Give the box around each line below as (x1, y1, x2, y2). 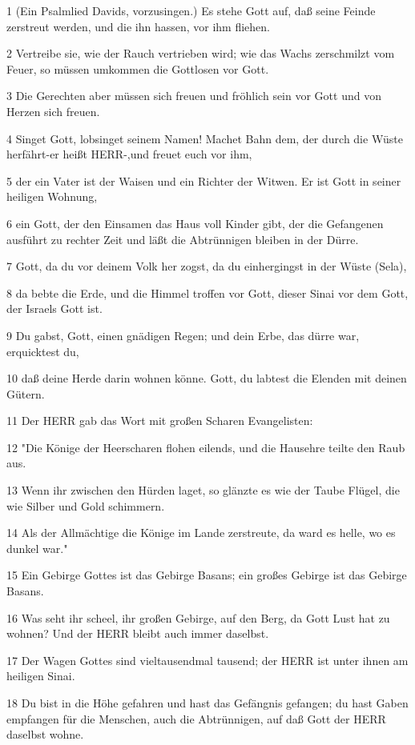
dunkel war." (6, 539, 68, 556)
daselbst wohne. (6, 726, 84, 743)
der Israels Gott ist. (6, 300, 103, 317)
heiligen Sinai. (6, 667, 75, 684)
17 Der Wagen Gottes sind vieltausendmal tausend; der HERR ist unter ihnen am (6, 651, 409, 668)
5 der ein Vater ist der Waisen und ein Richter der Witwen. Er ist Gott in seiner (6, 172, 401, 189)
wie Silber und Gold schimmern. (6, 497, 165, 514)
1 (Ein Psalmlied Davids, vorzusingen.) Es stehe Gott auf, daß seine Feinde (6, 2, 376, 18)
